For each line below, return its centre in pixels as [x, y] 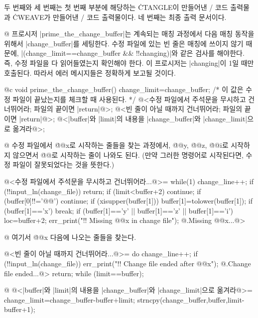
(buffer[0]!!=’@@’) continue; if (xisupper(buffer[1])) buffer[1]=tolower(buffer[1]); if [128, 201]
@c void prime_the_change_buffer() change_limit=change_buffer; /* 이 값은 [124, 89]
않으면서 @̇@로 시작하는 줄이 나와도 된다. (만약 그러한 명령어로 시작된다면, [128, 155]
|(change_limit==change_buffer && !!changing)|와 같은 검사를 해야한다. [133, 53]
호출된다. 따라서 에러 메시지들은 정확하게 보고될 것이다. [90, 72]
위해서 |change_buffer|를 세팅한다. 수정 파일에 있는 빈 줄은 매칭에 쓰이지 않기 [124, 43]
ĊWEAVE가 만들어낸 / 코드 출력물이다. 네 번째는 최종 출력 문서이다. [120, 17]
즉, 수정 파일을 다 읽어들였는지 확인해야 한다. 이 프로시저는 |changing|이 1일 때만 [129, 62]
